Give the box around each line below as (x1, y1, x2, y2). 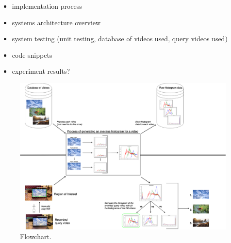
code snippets (12, 49, 52, 60)
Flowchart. (20, 231, 51, 241)
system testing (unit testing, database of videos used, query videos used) (12, 33, 228, 44)
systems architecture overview (12, 17, 101, 27)
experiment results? (12, 66, 70, 76)
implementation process (12, 1, 82, 11)
